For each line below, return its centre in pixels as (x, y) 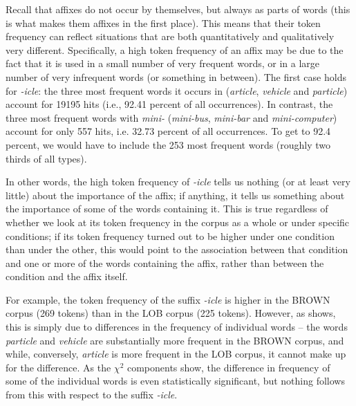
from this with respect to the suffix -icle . (92, 395)
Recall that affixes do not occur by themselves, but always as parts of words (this (178, 9)
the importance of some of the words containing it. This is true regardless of (167, 209)
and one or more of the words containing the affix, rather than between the (165, 262)
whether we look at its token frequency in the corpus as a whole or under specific (178, 222)
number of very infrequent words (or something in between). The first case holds (176, 76)
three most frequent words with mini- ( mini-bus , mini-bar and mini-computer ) (171, 117)
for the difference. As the (58, 367)
